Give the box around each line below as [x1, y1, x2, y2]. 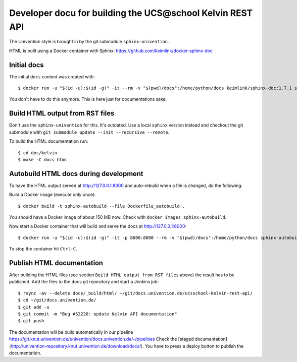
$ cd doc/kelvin [18, 150, 57, 156]
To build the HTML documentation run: [9, 138, 89, 144]
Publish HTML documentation [9, 258, 103, 267]
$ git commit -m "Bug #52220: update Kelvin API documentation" [18, 311, 178, 317]
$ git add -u [18, 304, 49, 310]
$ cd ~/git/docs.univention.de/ [18, 298, 97, 303]
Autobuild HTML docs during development [9, 169, 144, 178]
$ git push [18, 318, 45, 324]
